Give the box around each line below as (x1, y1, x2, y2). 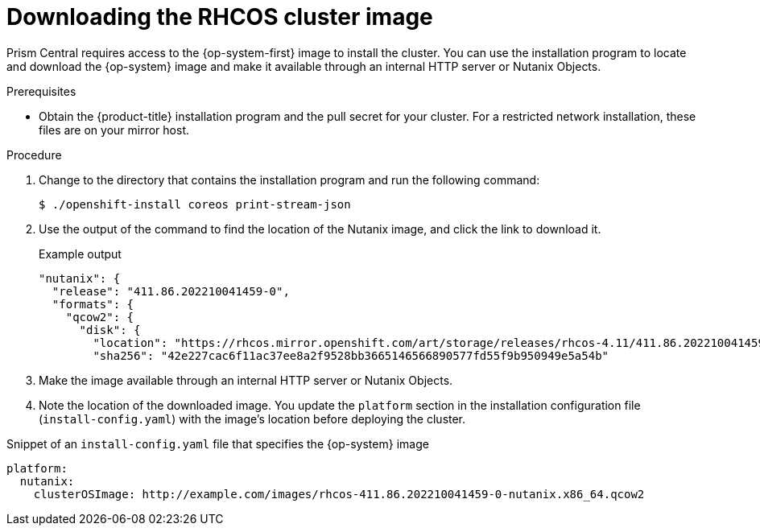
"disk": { (79, 323, 141, 336)
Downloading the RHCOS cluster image (6, 3, 433, 31)
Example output (39, 246, 122, 261)
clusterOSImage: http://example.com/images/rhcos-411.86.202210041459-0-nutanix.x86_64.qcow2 (33, 487, 645, 501)
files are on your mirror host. (39, 122, 189, 137)
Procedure (6, 147, 62, 162)
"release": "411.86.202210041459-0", (52, 284, 290, 298)
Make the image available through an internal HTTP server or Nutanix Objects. (39, 373, 453, 387)
